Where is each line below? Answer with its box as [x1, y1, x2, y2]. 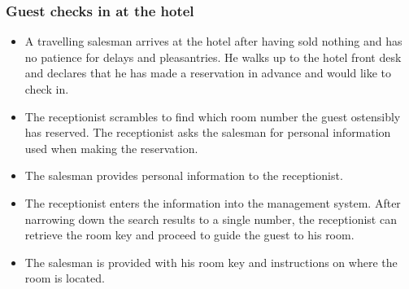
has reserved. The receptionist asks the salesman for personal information [24, 124, 391, 141]
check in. [24, 81, 69, 97]
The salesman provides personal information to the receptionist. [24, 167, 343, 184]
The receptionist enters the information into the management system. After [24, 194, 401, 211]
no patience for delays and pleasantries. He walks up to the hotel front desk [24, 48, 402, 65]
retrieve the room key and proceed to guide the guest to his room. [24, 226, 355, 243]
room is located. [24, 269, 105, 287]
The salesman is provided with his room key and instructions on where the [24, 253, 398, 270]
